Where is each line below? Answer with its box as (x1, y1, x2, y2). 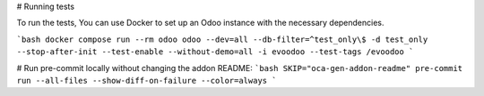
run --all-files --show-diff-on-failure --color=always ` (16, 76, 277, 85)
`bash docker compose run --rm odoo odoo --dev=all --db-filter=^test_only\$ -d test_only (16, 34, 428, 44)
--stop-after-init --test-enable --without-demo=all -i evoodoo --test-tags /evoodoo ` (16, 47, 414, 57)
